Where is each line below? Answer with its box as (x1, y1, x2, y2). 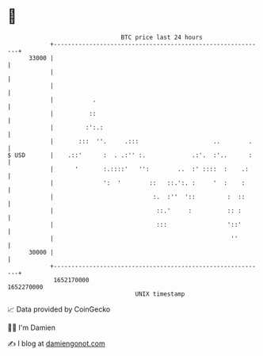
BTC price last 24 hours (120, 33, 203, 41)
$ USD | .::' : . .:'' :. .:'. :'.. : (7, 151, 253, 159)
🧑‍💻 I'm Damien (7, 323, 56, 332)
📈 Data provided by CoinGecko (7, 304, 111, 314)
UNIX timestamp (135, 289, 185, 298)
